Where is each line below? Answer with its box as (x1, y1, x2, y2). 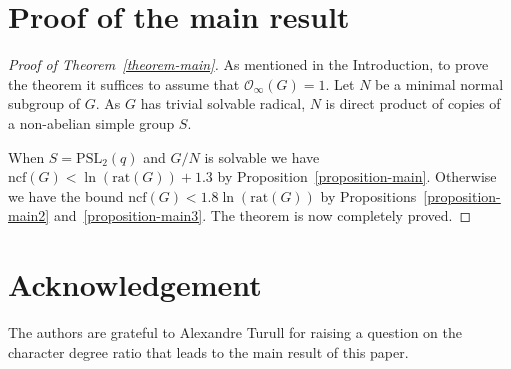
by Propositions (320, 185, 417, 206)
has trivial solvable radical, (140, 93, 306, 114)
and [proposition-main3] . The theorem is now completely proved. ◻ (53, 205, 472, 226)
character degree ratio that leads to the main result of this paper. (8, 341, 409, 362)
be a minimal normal (375, 73, 504, 94)
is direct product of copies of (325, 93, 501, 114)
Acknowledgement (8, 264, 262, 305)
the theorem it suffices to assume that (8, 73, 240, 94)
